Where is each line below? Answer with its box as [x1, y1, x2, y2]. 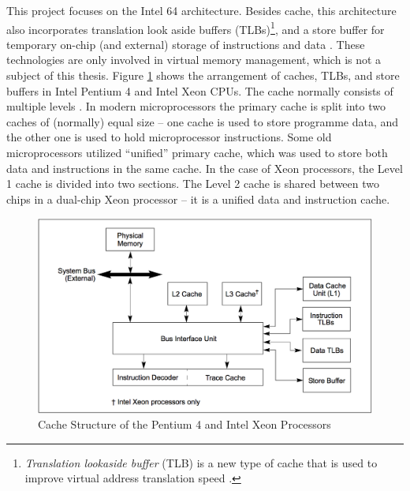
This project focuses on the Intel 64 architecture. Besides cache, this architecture [6, 2, 397, 18]
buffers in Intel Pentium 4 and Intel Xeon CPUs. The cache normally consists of [6, 82, 393, 99]
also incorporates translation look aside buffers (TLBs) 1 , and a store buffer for [6, 18, 385, 37]
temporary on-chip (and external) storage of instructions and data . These [6, 36, 365, 52]
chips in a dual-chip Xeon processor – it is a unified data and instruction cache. [6, 190, 390, 207]
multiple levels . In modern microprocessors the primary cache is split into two [6, 98, 386, 114]
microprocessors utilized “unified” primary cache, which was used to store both [6, 144, 388, 160]
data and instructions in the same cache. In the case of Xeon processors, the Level [6, 159, 403, 176]
